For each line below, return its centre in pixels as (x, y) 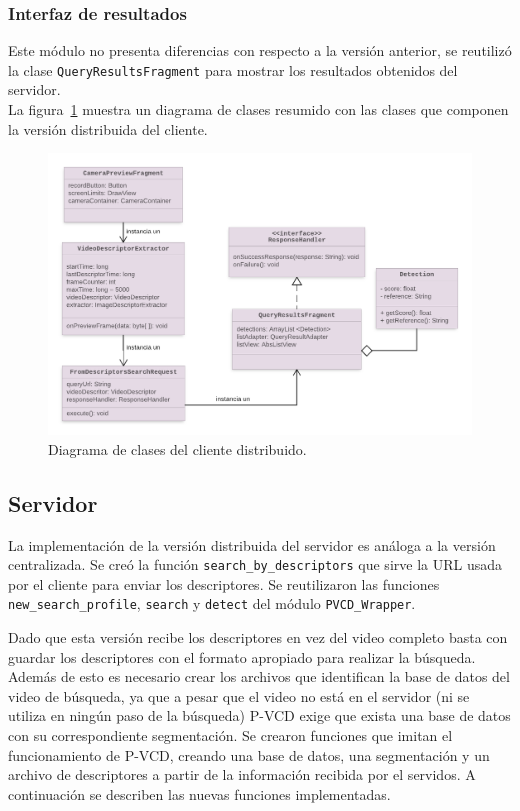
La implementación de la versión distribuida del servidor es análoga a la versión (252, 544)
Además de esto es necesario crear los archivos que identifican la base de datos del (259, 676)
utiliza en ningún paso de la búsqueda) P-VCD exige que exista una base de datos (259, 715)
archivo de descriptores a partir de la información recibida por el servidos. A (242, 774)
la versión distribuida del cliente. (108, 128)
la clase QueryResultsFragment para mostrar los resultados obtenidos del (233, 69)
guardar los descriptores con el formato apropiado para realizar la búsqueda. (242, 656)
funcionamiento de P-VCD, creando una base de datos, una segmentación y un (249, 754)
